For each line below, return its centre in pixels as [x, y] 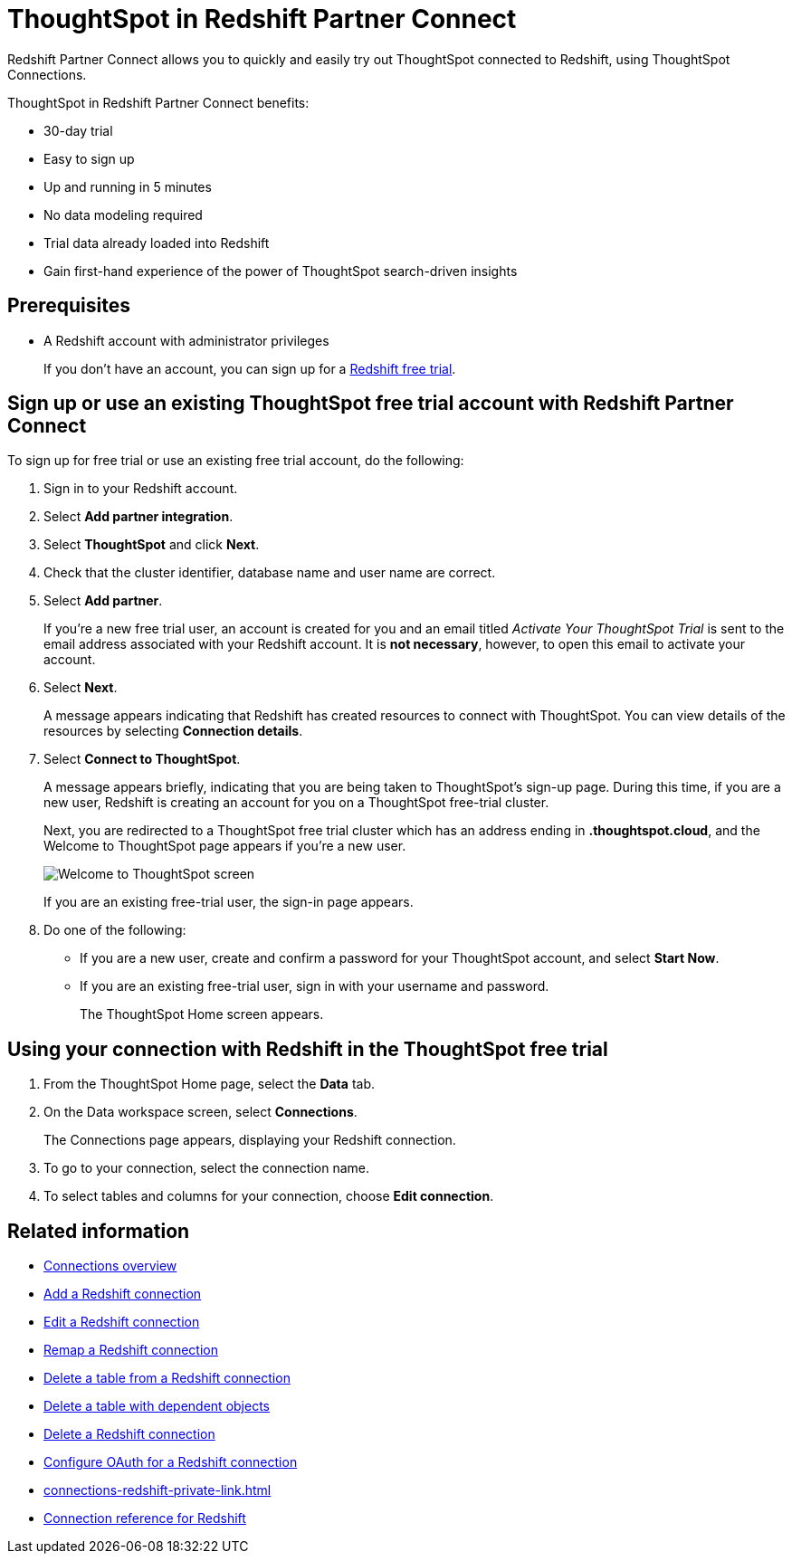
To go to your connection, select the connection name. [206, 1168]
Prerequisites [69, 306]
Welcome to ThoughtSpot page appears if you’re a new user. [225, 846]
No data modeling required [123, 214]
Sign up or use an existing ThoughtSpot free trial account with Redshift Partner [371, 404]
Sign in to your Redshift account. [141, 489]
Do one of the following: [115, 930]
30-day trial [78, 130]
